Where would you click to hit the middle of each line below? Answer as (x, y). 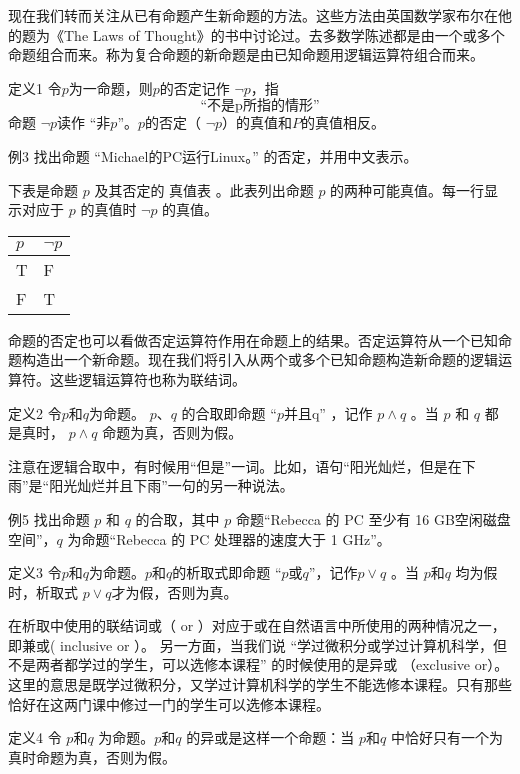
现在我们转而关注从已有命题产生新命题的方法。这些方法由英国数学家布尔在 (253, 15)
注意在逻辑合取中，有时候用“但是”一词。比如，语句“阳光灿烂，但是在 (235, 465)
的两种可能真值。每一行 (407, 189)
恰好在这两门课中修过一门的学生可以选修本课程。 (169, 703)
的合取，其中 (177, 518)
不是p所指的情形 (260, 106)
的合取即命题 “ (229, 412)
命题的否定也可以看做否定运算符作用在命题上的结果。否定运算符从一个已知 (253, 339)
